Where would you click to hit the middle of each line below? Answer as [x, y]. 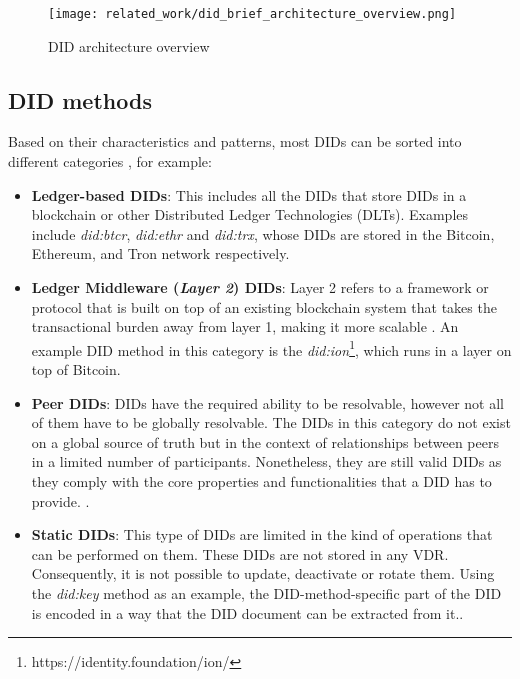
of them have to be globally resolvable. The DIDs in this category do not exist [271, 422]
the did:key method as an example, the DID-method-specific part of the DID [266, 592]
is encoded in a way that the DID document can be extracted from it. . [247, 612]
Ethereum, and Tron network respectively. [160, 253]
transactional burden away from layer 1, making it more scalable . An [245, 326]
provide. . [60, 500]
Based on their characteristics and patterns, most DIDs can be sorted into [235, 141]
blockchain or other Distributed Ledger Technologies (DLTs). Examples [250, 214]
